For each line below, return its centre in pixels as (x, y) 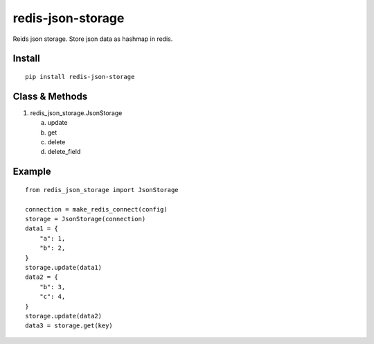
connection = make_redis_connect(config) (96, 209)
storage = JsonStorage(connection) (86, 219)
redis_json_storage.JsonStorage (76, 113)
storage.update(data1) (64, 267)
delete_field (64, 152)
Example (32, 172)
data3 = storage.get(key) (69, 326)
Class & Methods (50, 96)
